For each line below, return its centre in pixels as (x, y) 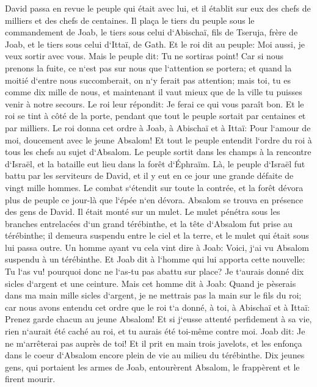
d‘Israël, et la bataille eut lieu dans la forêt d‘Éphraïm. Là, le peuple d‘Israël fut (155, 163)
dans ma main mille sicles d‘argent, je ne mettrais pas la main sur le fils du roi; (153, 295)
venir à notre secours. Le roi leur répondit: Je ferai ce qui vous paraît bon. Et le (155, 103)
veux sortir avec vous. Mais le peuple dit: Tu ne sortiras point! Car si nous (144, 56)
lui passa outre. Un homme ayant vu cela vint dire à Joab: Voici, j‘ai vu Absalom (157, 247)
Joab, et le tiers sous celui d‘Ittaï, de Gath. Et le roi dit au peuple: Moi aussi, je (155, 44)
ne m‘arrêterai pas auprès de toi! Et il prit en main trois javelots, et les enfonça (154, 343)
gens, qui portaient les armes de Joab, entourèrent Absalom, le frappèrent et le (152, 367)
